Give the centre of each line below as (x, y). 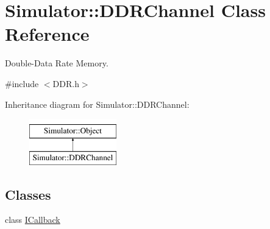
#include (22, 83)
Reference (47, 34)
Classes (28, 194)
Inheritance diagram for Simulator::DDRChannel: (97, 104)
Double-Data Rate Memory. (57, 63)
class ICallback (33, 220)
